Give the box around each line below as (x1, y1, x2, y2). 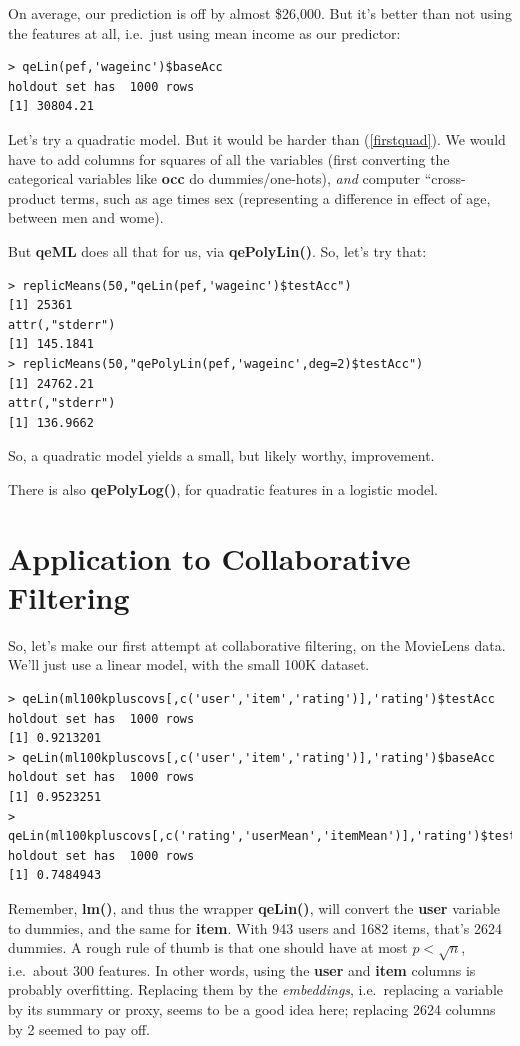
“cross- (424, 168, 466, 189)
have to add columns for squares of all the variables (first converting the (8, 148, 450, 169)
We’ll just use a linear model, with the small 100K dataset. (8, 654, 370, 675)
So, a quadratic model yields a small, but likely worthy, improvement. (8, 445, 435, 466)
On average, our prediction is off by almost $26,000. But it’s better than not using (8, 3, 512, 23)
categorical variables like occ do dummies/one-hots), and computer (8, 168, 421, 189)
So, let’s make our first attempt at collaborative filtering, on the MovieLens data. (8, 634, 506, 655)
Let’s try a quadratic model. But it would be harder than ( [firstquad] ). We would (8, 128, 506, 149)
